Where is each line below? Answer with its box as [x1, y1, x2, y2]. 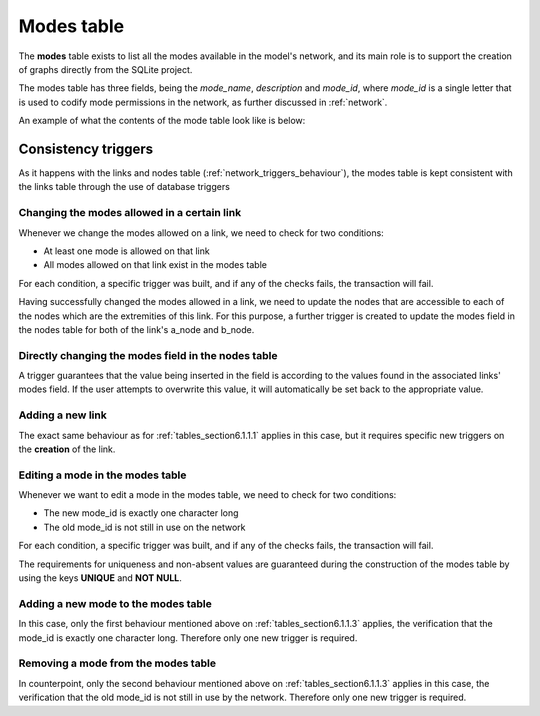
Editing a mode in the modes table [18, 468, 187, 482]
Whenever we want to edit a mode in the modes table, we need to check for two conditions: [18, 489, 397, 501]
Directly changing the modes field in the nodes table [18, 348, 278, 362]
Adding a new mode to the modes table [18, 596, 212, 610]
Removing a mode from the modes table [18, 656, 217, 670]
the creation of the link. [18, 443, 116, 455]
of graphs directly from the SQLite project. [18, 63, 193, 75]
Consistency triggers [18, 140, 154, 157]
